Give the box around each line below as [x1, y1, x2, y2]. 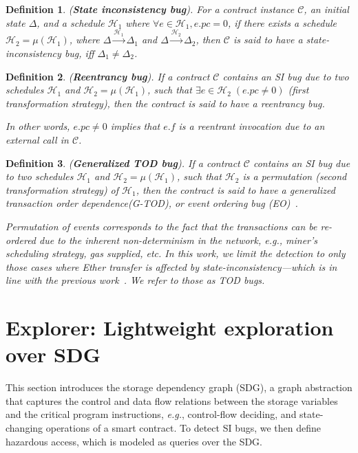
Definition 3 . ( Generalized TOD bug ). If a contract [6, 155, 240, 170]
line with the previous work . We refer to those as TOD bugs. [6, 273, 265, 287]
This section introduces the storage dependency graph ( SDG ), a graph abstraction [6, 380, 352, 395]
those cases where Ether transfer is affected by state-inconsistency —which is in [6, 259, 337, 274]
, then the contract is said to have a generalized [136, 182, 335, 197]
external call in [6, 132, 69, 146]
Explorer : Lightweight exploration [6, 313, 334, 342]
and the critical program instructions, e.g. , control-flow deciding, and [6, 407, 297, 421]
